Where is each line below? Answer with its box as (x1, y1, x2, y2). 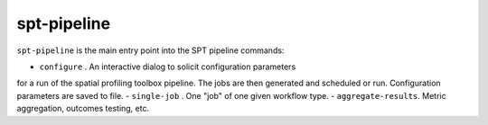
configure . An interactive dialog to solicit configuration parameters (39, 61, 296, 72)
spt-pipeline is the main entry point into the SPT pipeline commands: (16, 45, 285, 56)
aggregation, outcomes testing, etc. (16, 103, 149, 114)
